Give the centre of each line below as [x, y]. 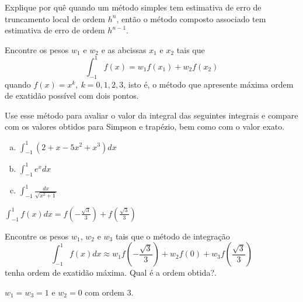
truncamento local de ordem [55, 18]
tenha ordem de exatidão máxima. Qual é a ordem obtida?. [111, 273]
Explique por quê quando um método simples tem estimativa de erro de [133, 7]
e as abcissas [124, 49]
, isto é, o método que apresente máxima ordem [208, 84]
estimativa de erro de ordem [55, 30]
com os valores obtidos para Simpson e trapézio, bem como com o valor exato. [145, 126]
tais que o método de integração [173, 236]
